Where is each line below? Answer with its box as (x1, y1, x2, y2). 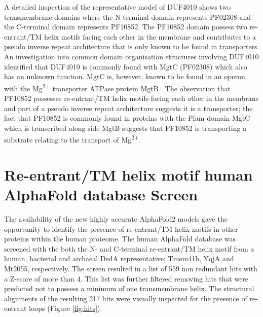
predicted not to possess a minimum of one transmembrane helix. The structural (4, 283, 254, 294)
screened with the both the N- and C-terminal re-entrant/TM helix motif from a (4, 243, 254, 254)
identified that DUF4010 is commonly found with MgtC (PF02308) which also (4, 61, 247, 72)
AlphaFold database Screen (4, 184, 198, 204)
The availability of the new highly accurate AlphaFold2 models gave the (4, 213, 228, 224)
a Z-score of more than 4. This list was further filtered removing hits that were (4, 273, 249, 284)
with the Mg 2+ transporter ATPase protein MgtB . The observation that (4, 81, 231, 93)
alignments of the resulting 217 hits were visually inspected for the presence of (4, 293, 247, 303)
